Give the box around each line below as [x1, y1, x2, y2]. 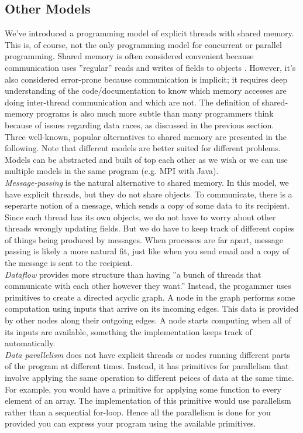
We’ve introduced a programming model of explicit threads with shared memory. [5, 27, 294, 39]
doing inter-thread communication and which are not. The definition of [5, 96, 259, 108]
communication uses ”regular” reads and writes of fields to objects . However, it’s [5, 61, 296, 73]
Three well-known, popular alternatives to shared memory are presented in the [5, 130, 287, 142]
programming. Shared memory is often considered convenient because [5, 50, 254, 62]
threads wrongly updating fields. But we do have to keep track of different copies [5, 222, 295, 234]
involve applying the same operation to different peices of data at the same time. [5, 371, 294, 384]
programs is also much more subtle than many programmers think [36, 107, 274, 120]
